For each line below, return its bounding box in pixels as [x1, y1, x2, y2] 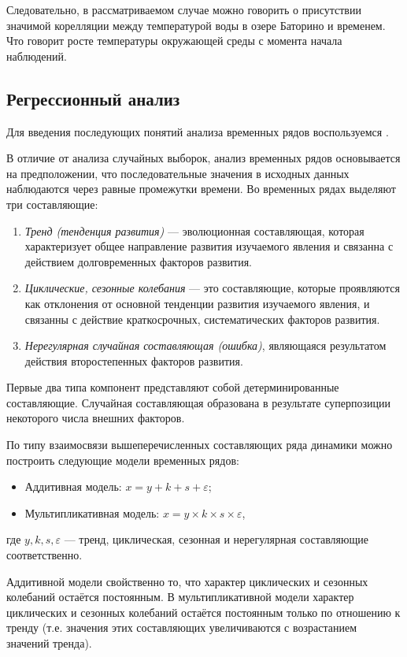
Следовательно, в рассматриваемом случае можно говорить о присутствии [6, 2, 361, 17]
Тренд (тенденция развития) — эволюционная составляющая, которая [24, 222, 364, 239]
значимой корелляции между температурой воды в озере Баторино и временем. [6, 17, 386, 33]
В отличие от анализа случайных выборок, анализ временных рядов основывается [6, 150, 401, 166]
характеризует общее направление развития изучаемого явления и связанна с [24, 238, 394, 254]
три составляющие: [6, 195, 98, 212]
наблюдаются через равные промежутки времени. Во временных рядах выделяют [6, 180, 396, 197]
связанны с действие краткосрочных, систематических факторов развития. [24, 310, 380, 327]
